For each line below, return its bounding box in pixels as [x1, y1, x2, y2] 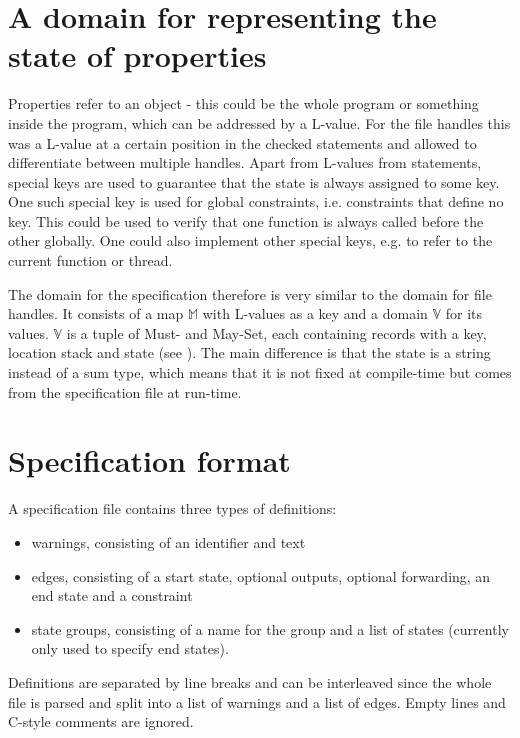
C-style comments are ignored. [8, 711, 194, 732]
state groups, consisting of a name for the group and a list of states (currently [31, 618, 509, 639]
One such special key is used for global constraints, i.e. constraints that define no [8, 191, 504, 212]
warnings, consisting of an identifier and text [31, 531, 306, 552]
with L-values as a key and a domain [202, 303, 428, 324]
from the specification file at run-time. [8, 381, 242, 402]
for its [445, 303, 483, 324]
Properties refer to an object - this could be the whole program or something [8, 93, 479, 114]
